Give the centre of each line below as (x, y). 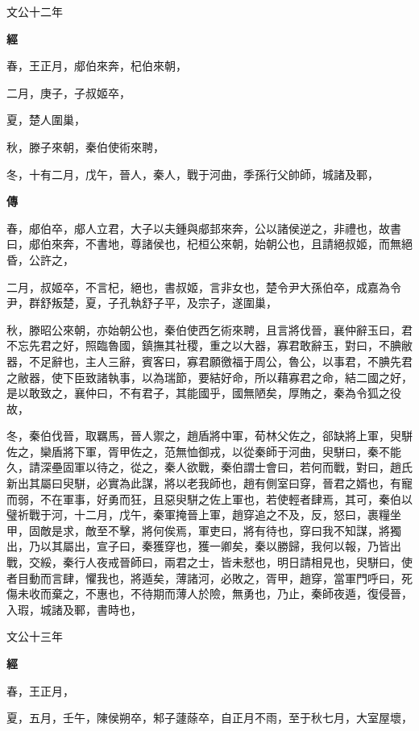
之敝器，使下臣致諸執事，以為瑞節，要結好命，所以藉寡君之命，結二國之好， (209, 377)
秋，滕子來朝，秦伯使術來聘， (85, 146)
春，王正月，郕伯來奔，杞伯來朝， (97, 66)
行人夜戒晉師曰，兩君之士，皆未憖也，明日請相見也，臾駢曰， (237, 562)
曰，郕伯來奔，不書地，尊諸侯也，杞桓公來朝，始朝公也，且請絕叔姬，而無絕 (209, 244)
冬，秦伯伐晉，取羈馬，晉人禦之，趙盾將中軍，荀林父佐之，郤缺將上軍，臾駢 (209, 436)
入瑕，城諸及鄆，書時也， (74, 609)
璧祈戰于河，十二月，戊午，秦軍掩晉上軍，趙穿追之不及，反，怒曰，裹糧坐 (204, 515)
